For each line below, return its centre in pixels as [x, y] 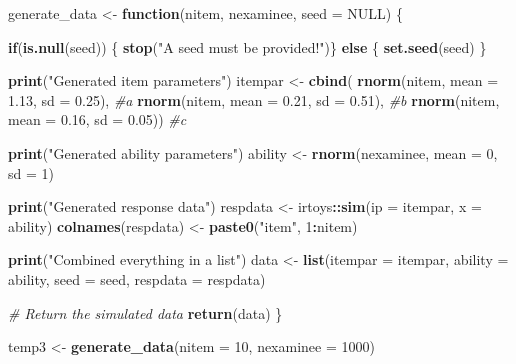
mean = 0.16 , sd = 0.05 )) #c [97, 119]
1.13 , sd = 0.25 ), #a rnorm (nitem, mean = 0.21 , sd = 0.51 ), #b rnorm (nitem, [254, 99]
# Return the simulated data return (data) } [145, 312]
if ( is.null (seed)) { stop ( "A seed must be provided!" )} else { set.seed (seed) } [247, 46]
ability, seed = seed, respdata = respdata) [137, 278]
